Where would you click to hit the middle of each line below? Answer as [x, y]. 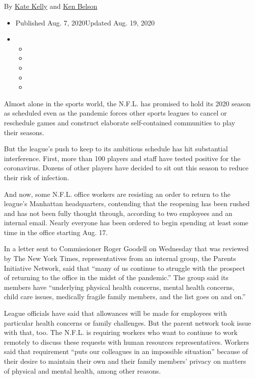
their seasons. [24, 132]
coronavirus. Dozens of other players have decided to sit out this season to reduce [126, 168]
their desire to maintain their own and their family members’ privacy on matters [125, 361]
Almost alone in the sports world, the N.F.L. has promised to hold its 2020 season [127, 103]
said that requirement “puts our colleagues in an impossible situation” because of [126, 351]
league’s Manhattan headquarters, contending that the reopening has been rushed [127, 203]
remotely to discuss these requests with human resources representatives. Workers [127, 342]
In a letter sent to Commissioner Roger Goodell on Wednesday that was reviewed [126, 249]
